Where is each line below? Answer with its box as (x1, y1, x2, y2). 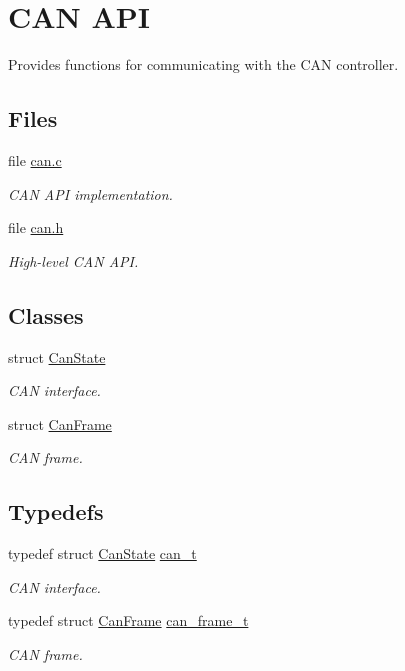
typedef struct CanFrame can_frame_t (8, 610, 249, 631)
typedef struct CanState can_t (8, 543, 197, 564)
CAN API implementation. (8, 183, 173, 204)
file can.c (8, 149, 62, 170)
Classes (8, 299, 84, 330)
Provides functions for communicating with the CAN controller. (8, 54, 399, 75)
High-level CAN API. (8, 250, 139, 271)
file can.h (8, 217, 64, 238)
